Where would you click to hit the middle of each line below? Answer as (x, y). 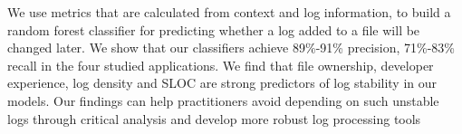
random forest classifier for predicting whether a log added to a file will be (214, 29)
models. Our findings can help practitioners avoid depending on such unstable (223, 100)
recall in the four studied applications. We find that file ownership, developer (221, 65)
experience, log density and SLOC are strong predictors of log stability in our (222, 83)
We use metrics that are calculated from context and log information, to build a (229, 12)
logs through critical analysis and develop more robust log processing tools (214, 118)
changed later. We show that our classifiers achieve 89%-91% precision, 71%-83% (231, 48)
